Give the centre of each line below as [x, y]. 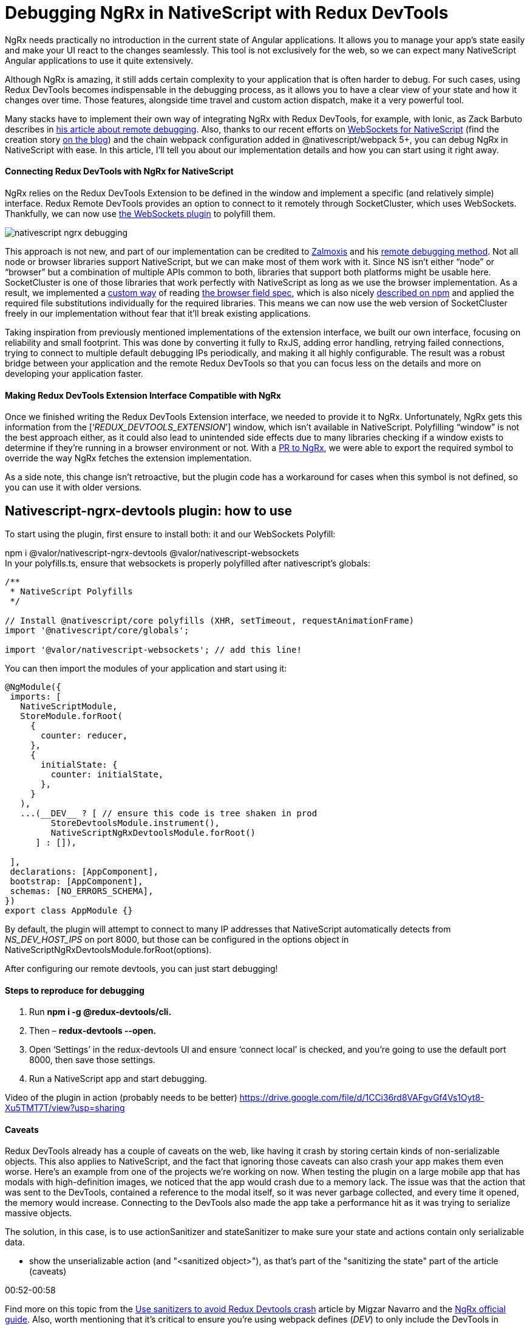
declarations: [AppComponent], [84, 872]
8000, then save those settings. [92, 1060]
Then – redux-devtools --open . [93, 1031]
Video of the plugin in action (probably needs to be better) [121, 1098]
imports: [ [36, 697]
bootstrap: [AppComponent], [76, 882]
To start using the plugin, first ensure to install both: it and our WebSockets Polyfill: [170, 534]
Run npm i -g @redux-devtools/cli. [100, 1012]
